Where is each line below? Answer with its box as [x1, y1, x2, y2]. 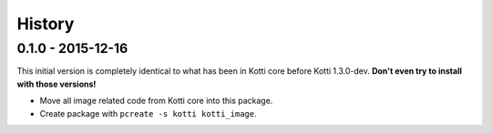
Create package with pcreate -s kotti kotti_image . [39, 107, 257, 118]
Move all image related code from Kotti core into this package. [39, 96, 273, 107]
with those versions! [16, 78, 97, 89]
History [16, 14, 75, 34]
